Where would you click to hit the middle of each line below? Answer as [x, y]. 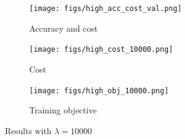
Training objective [63, 110]
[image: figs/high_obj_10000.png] [99, 91]
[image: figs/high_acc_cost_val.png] [106, 9]
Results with [28, 130]
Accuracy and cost [64, 28]
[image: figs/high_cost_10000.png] [101, 50]
